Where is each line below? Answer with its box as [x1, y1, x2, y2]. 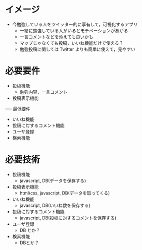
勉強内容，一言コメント [19, 89, 68, 95]
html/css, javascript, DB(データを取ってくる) [19, 190, 110, 196]
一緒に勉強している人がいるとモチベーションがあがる [19, 27, 128, 33]
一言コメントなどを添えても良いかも [19, 34, 94, 40]
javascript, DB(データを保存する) [19, 178, 87, 184]
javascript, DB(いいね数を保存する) [19, 202, 91, 208]
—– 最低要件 [5, 106, 31, 112]
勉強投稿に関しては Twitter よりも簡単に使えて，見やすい [19, 46, 136, 52]
